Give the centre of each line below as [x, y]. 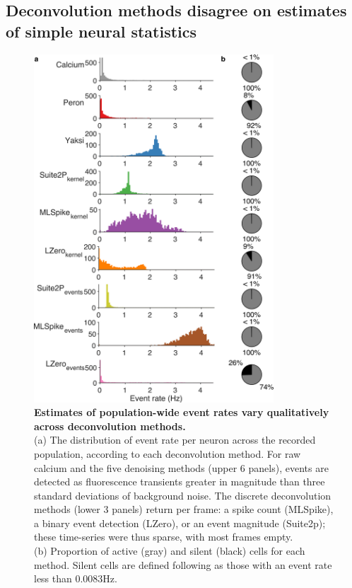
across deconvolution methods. [110, 426]
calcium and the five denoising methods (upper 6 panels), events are [181, 467]
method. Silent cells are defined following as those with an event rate [183, 564]
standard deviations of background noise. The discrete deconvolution [183, 495]
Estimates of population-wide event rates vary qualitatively [182, 412]
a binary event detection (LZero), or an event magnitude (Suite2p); [180, 523]
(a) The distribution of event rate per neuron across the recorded [175, 440]
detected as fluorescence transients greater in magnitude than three [180, 482]
